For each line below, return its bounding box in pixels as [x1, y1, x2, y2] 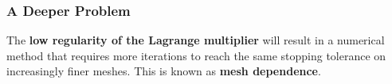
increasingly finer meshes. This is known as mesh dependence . [6, 63, 321, 79]
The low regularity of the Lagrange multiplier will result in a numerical [6, 32, 385, 48]
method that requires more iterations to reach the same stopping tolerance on [6, 47, 386, 63]
